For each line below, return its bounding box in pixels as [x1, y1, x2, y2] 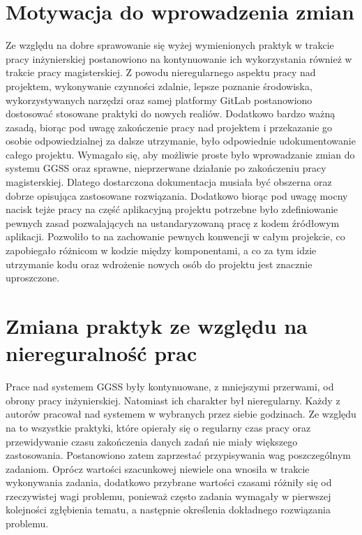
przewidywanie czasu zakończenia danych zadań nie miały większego [6, 434, 298, 448]
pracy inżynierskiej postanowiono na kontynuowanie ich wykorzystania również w [6, 51, 352, 66]
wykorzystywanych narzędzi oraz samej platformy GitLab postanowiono [6, 92, 312, 107]
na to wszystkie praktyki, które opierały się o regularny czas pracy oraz [6, 420, 311, 434]
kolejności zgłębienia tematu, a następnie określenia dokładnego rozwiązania [6, 502, 331, 517]
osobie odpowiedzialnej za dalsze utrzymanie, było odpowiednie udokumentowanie [6, 133, 356, 148]
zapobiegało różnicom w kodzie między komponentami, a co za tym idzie [6, 243, 317, 258]
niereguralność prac [6, 339, 197, 367]
